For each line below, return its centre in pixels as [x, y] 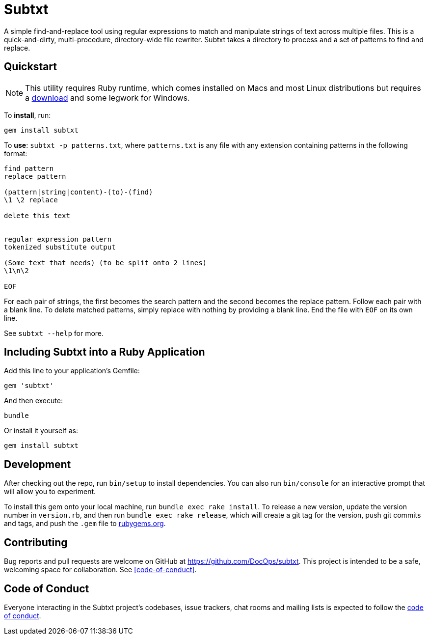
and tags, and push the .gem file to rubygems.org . [85, 524]
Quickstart [31, 67]
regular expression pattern [58, 239]
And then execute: [33, 401]
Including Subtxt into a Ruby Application [105, 352]
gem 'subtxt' [29, 386]
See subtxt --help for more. [54, 333]
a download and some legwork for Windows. [107, 97]
